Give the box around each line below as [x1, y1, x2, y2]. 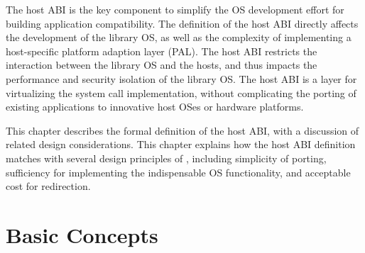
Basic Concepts [6, 220, 158, 249]
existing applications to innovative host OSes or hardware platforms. [6, 99, 304, 114]
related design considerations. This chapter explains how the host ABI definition [6, 137, 356, 152]
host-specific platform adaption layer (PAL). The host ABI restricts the [6, 43, 317, 58]
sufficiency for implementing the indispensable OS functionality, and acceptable [6, 164, 351, 179]
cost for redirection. [6, 179, 91, 193]
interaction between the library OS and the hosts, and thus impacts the [6, 57, 317, 72]
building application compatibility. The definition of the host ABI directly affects [6, 16, 359, 30]
